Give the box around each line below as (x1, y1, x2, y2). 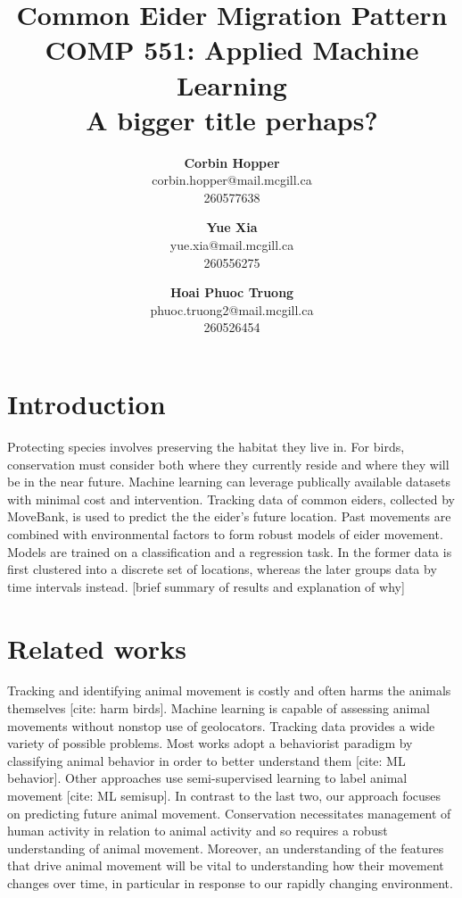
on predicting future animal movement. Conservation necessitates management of (7, 803, 451, 822)
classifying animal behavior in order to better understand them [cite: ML (7, 751, 406, 769)
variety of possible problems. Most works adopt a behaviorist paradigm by (7, 734, 413, 752)
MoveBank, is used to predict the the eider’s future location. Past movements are (7, 507, 451, 526)
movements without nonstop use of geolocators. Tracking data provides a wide (7, 716, 435, 735)
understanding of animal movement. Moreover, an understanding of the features (7, 838, 444, 857)
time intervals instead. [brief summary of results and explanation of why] (7, 577, 405, 595)
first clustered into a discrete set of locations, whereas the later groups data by (7, 560, 437, 578)
